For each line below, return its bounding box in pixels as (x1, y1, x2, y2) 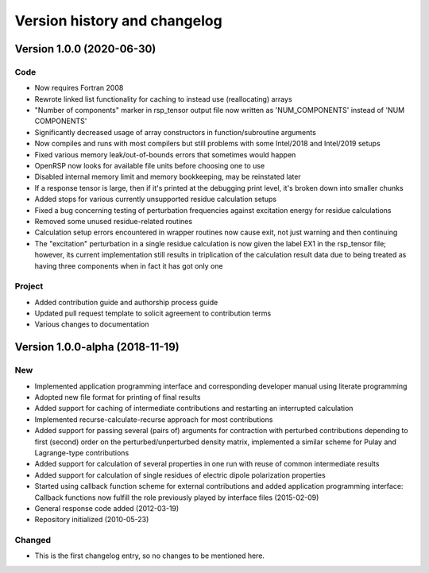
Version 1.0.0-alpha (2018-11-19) (14, 340, 180, 354)
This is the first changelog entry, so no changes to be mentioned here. (34, 551, 265, 560)
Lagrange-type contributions (34, 447, 129, 457)
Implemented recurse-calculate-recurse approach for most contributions (34, 414, 273, 424)
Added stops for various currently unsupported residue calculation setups (34, 195, 277, 204)
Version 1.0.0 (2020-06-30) (14, 42, 157, 56)
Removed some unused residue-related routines (34, 217, 193, 226)
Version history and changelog (14, 12, 222, 29)
